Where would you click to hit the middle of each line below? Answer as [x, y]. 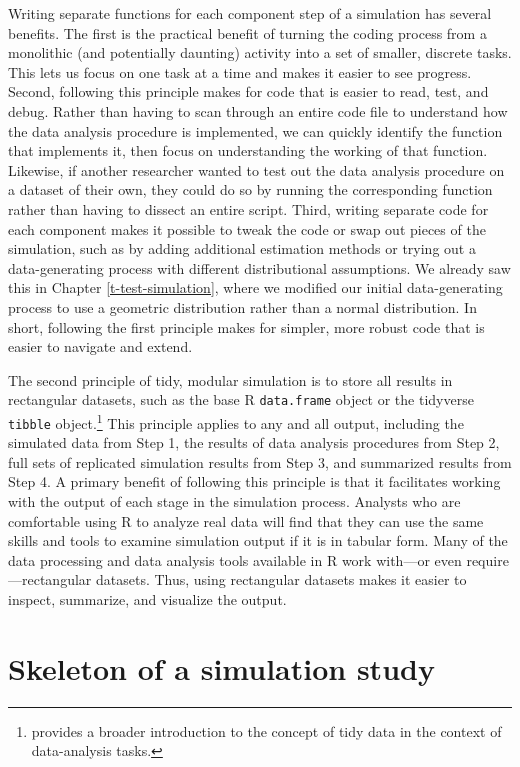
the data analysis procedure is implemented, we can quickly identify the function [255, 130]
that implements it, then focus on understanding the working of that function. [248, 150]
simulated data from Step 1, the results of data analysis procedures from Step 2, [254, 442]
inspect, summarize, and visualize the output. [147, 599]
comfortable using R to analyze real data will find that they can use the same [246, 520]
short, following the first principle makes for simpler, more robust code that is [246, 326]
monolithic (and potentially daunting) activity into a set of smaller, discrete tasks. [260, 52]
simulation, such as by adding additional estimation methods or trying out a [242, 248]
